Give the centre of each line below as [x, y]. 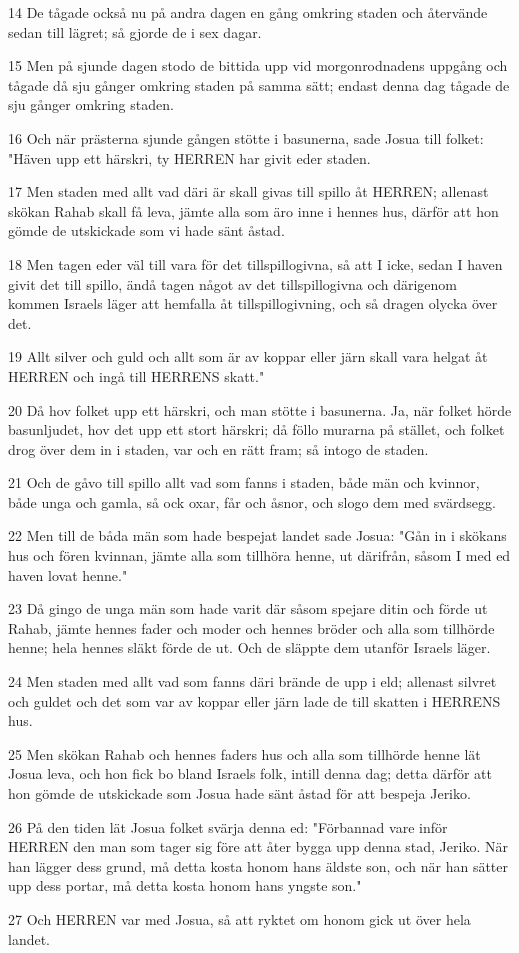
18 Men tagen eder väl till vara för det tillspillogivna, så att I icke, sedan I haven [255, 263]
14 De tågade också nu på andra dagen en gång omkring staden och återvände [248, 12]
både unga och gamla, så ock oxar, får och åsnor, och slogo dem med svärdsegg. [252, 501]
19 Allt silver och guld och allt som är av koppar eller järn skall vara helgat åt [248, 356]
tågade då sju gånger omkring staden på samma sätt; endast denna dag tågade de [259, 84]
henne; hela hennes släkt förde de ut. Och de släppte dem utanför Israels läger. [249, 647]
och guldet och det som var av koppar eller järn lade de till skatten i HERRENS [254, 700]
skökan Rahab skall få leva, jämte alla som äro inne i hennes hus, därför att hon [253, 210]
